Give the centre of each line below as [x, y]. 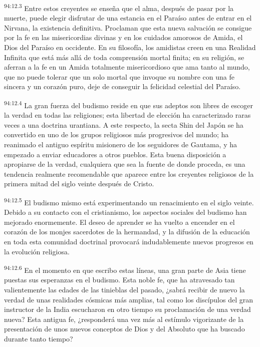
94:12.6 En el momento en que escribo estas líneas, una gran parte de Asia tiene [125, 269]
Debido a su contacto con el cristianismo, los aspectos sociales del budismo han [125, 212]
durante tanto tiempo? [39, 339]
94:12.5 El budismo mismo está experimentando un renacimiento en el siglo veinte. [129, 202]
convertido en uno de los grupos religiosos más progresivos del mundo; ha [116, 134]
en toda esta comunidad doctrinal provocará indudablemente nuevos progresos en [129, 242]
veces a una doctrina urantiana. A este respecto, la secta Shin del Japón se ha [124, 124]
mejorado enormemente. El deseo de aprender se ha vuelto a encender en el [119, 222]
